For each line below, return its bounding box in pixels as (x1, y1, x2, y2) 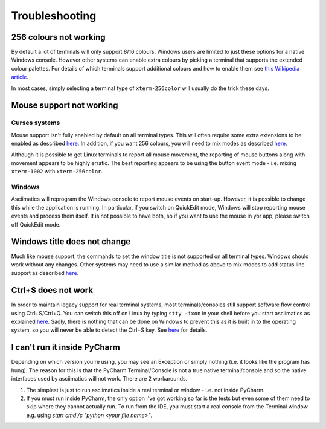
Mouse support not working (11, 100, 118, 111)
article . (11, 73, 28, 81)
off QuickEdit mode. (11, 221, 61, 228)
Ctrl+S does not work (11, 285, 94, 295)
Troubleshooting (11, 9, 97, 22)
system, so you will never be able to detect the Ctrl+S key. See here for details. (11, 326, 208, 334)
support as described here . (11, 269, 79, 277)
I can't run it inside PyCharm (11, 342, 120, 353)
